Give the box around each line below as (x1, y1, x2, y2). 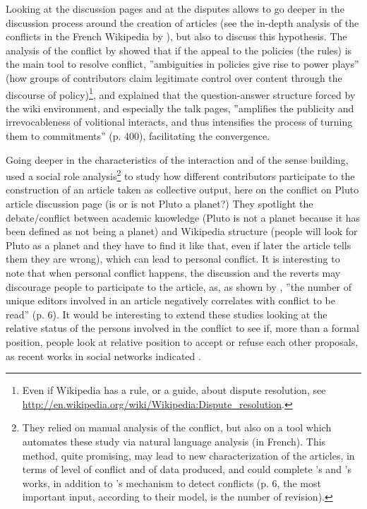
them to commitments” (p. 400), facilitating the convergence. (6, 128, 270, 143)
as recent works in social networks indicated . (6, 348, 201, 363)
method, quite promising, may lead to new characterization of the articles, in (22, 448, 355, 462)
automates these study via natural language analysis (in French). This (22, 433, 326, 448)
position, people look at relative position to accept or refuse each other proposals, (6, 334, 359, 349)
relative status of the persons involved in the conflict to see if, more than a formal (6, 321, 360, 335)
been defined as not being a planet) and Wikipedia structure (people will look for (6, 224, 358, 239)
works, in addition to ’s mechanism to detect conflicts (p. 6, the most (22, 475, 321, 490)
